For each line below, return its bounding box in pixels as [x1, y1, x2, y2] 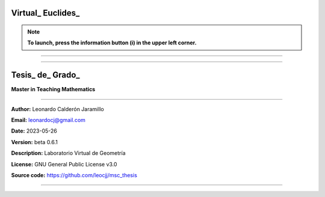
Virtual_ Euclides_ [11, 8, 80, 18]
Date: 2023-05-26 [11, 127, 57, 135]
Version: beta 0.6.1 [11, 138, 58, 145]
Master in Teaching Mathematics [11, 86, 96, 93]
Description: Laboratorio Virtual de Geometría [11, 150, 126, 157]
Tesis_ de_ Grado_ [11, 70, 81, 80]
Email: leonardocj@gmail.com [11, 117, 85, 124]
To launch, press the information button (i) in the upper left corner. [27, 39, 197, 46]
